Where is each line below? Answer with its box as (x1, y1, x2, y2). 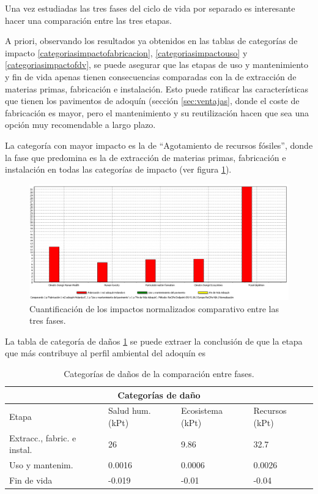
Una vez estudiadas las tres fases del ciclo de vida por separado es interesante (5, 2, 295, 14)
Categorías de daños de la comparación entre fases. (64, 367, 254, 380)
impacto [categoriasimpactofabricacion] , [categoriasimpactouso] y (5, 46, 248, 59)
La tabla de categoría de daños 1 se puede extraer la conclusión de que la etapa (5, 334, 303, 347)
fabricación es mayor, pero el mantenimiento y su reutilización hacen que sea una (5, 106, 309, 119)
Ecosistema (180, 404, 223, 417)
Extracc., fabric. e (9, 431, 76, 444)
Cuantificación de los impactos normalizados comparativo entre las (29, 302, 279, 315)
